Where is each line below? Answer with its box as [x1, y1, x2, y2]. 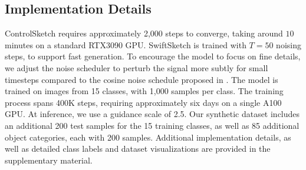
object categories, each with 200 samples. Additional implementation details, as [5, 131, 291, 143]
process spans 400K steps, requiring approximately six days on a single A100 [5, 96, 282, 108]
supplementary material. [5, 154, 93, 166]
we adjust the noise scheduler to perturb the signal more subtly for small [5, 61, 268, 74]
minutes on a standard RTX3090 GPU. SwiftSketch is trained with [5, 38, 246, 51]
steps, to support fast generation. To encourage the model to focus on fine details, [5, 50, 301, 62]
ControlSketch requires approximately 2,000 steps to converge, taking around [5, 27, 283, 39]
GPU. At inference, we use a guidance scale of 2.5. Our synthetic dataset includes [5, 108, 300, 120]
